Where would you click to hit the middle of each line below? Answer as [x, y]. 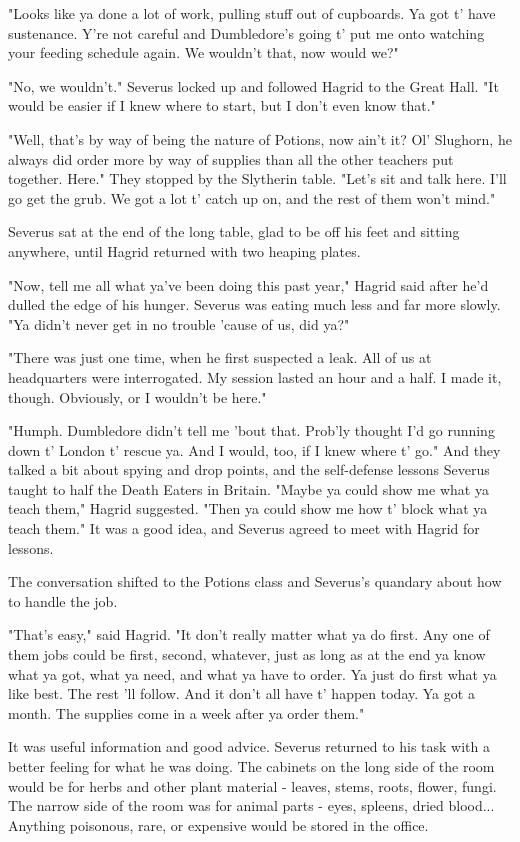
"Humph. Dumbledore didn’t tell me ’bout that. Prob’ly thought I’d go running [251, 430]
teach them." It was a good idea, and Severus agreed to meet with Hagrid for [244, 528]
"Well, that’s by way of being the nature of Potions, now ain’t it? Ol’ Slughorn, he [260, 138]
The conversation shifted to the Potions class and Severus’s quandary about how [255, 581]
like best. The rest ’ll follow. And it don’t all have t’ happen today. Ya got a [241, 693]
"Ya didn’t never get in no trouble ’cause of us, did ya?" [179, 323]
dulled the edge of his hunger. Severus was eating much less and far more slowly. [254, 304]
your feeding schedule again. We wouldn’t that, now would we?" [203, 52]
